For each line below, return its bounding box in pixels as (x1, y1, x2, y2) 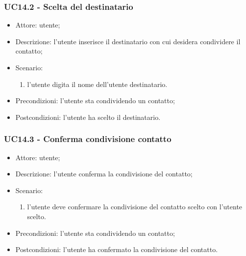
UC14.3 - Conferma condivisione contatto (4, 133, 172, 145)
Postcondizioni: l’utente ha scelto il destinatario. (15, 112, 161, 122)
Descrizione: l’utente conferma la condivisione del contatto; (15, 169, 193, 179)
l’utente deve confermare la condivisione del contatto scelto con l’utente (27, 201, 243, 212)
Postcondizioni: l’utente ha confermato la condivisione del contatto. (15, 244, 218, 255)
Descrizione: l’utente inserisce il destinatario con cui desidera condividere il (15, 36, 241, 46)
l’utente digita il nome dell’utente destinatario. (27, 79, 168, 89)
